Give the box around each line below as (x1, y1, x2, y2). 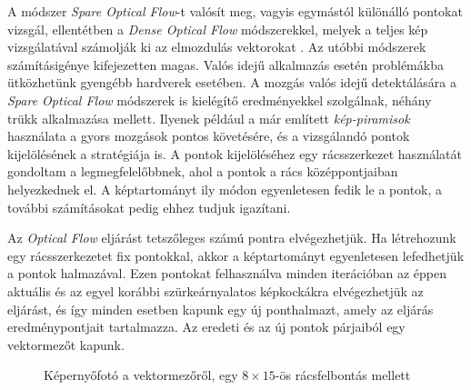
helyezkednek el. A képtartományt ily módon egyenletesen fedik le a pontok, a (7, 179, 443, 198)
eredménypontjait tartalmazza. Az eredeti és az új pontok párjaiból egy (7, 317, 406, 336)
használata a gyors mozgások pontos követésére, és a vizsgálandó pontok (7, 126, 410, 145)
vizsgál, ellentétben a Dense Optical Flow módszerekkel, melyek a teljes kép (7, 19, 428, 38)
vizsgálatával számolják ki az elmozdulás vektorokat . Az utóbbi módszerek (7, 37, 426, 56)
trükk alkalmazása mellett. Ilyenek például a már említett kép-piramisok (7, 108, 410, 127)
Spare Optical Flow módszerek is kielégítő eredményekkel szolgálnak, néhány (7, 90, 432, 109)
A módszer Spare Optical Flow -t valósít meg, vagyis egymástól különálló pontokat (7, 2, 463, 20)
